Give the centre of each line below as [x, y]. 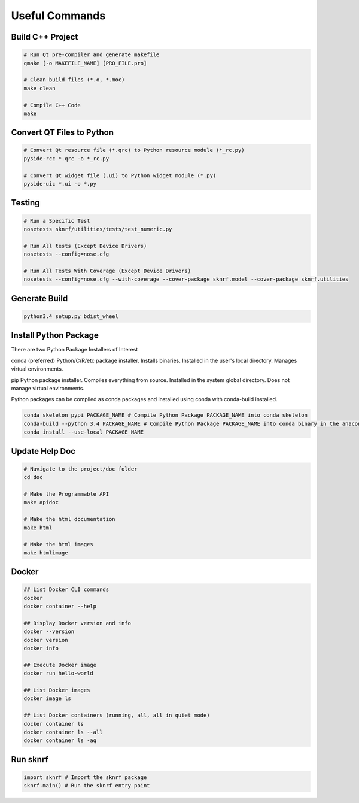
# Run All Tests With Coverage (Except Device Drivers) [107, 271]
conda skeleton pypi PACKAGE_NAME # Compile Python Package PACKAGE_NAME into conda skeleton [166, 415]
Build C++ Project [45, 37]
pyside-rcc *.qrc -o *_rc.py [66, 158]
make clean [39, 88]
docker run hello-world [59, 673]
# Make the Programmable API [66, 494]
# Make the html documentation [70, 519]
